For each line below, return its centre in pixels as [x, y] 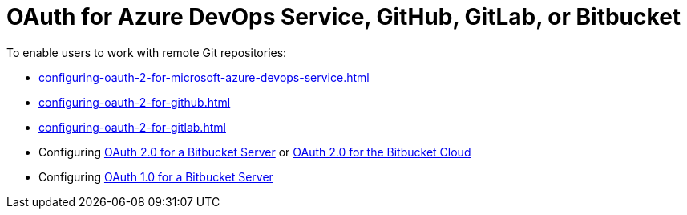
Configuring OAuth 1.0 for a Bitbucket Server [156, 176]
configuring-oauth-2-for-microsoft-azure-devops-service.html [204, 77]
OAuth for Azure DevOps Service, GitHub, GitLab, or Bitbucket [344, 17]
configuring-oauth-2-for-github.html [135, 102]
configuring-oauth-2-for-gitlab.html [132, 127]
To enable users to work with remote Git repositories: [147, 52]
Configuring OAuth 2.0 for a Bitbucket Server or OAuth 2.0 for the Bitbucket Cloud [255, 152]
